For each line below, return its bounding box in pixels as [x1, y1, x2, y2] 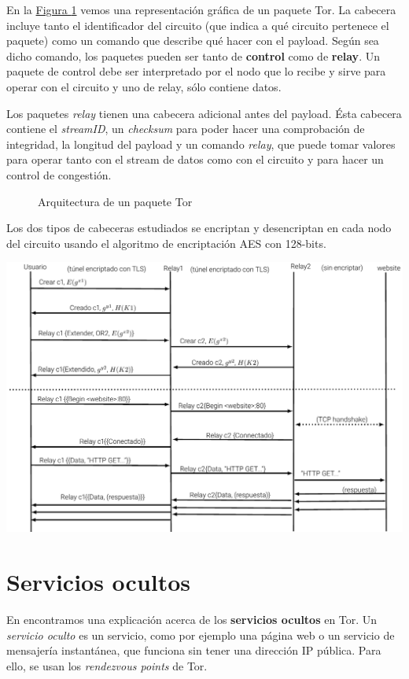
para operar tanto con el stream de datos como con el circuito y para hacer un [6, 151, 384, 168]
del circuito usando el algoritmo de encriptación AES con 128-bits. [6, 234, 326, 251]
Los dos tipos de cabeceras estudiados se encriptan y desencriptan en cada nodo [6, 220, 392, 236]
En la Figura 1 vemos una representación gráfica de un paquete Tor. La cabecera [6, 2, 396, 17]
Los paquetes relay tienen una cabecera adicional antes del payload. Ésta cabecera [6, 105, 402, 121]
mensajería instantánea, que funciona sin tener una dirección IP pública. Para [6, 642, 381, 659]
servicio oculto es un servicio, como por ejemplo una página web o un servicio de [6, 626, 395, 643]
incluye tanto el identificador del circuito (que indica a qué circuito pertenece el [6, 17, 389, 33]
